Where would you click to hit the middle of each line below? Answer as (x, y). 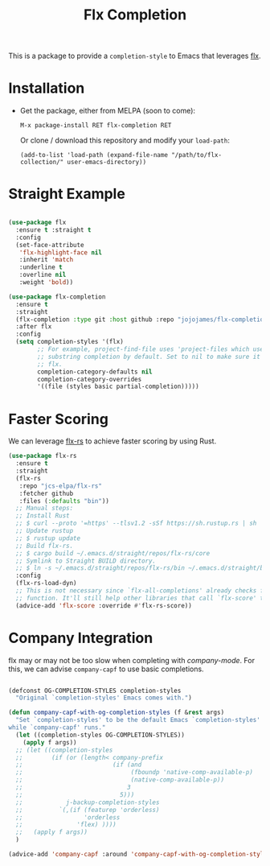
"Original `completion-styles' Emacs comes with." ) (104, 698)
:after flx (34, 327)
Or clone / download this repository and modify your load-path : (125, 140)
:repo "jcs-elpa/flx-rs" (61, 486)
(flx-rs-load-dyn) (47, 584)
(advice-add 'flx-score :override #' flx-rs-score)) (104, 605)
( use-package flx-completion (57, 297)
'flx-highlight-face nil (61, 252)
